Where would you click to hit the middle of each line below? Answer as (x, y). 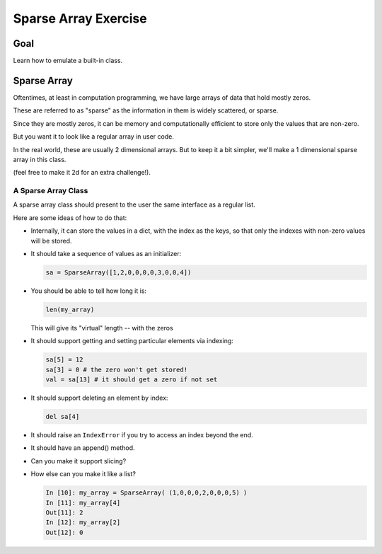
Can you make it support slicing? (79, 461)
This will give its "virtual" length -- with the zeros (102, 328)
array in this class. (40, 159)
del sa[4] (63, 417)
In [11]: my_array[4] (83, 503)
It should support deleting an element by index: (99, 398)
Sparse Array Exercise (80, 18)
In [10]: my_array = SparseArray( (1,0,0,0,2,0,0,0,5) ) (146, 493)
